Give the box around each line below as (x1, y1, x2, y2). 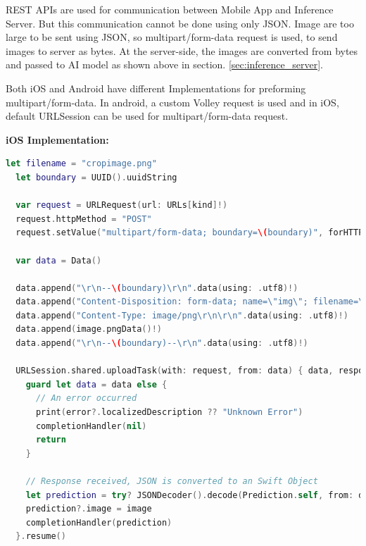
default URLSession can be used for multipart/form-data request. (6, 108, 289, 123)
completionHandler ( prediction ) (25, 517, 172, 528)
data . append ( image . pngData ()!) (15, 324, 162, 335)
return (35, 435, 66, 445)
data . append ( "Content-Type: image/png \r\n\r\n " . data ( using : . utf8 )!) (15, 310, 348, 321)
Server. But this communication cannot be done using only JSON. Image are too (6, 15, 354, 30)
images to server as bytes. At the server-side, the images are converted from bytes (6, 43, 358, 58)
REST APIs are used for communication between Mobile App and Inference (6, 2, 334, 16)
